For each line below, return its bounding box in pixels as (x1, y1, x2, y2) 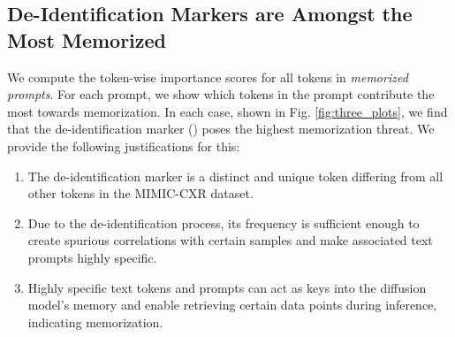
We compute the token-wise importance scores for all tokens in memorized (7, 67, 408, 86)
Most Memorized (7, 26, 167, 53)
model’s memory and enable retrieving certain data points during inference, (27, 295, 437, 314)
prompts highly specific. (27, 248, 157, 266)
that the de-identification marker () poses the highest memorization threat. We (7, 119, 435, 138)
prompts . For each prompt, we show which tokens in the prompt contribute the (7, 85, 435, 103)
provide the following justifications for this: (7, 136, 240, 155)
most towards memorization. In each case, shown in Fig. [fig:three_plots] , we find (7, 102, 448, 120)
